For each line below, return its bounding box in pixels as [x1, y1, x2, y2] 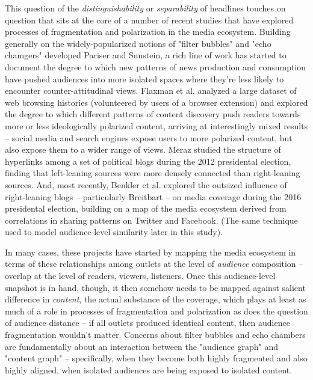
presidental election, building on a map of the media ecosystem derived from [5, 202, 287, 215]
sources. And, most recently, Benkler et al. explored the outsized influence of [5, 178, 287, 191]
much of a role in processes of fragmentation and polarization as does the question [5, 304, 308, 317]
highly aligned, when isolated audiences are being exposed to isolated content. [5, 363, 293, 376]
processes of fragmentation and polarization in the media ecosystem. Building [5, 25, 291, 38]
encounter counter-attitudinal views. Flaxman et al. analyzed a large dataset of [5, 84, 297, 97]
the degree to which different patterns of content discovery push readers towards [5, 108, 301, 120]
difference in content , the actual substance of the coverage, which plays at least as [5, 293, 306, 305]
